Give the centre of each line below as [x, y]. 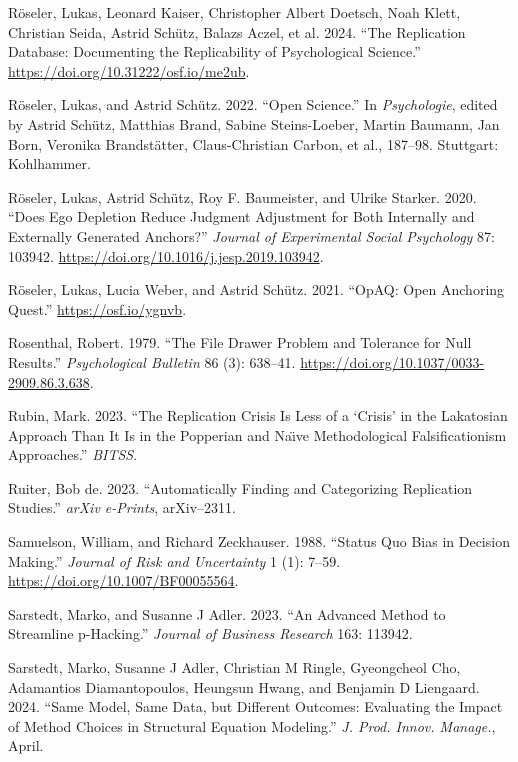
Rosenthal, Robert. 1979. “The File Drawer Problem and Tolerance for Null [240, 342]
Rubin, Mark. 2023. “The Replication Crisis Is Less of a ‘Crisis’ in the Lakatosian [258, 415]
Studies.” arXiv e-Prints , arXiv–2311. [122, 507]
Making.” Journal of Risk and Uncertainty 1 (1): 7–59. [174, 560]
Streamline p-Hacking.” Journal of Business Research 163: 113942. [210, 633]
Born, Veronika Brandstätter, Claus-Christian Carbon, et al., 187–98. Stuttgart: [253, 143]
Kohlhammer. [49, 163]
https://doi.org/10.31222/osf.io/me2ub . [129, 70]
